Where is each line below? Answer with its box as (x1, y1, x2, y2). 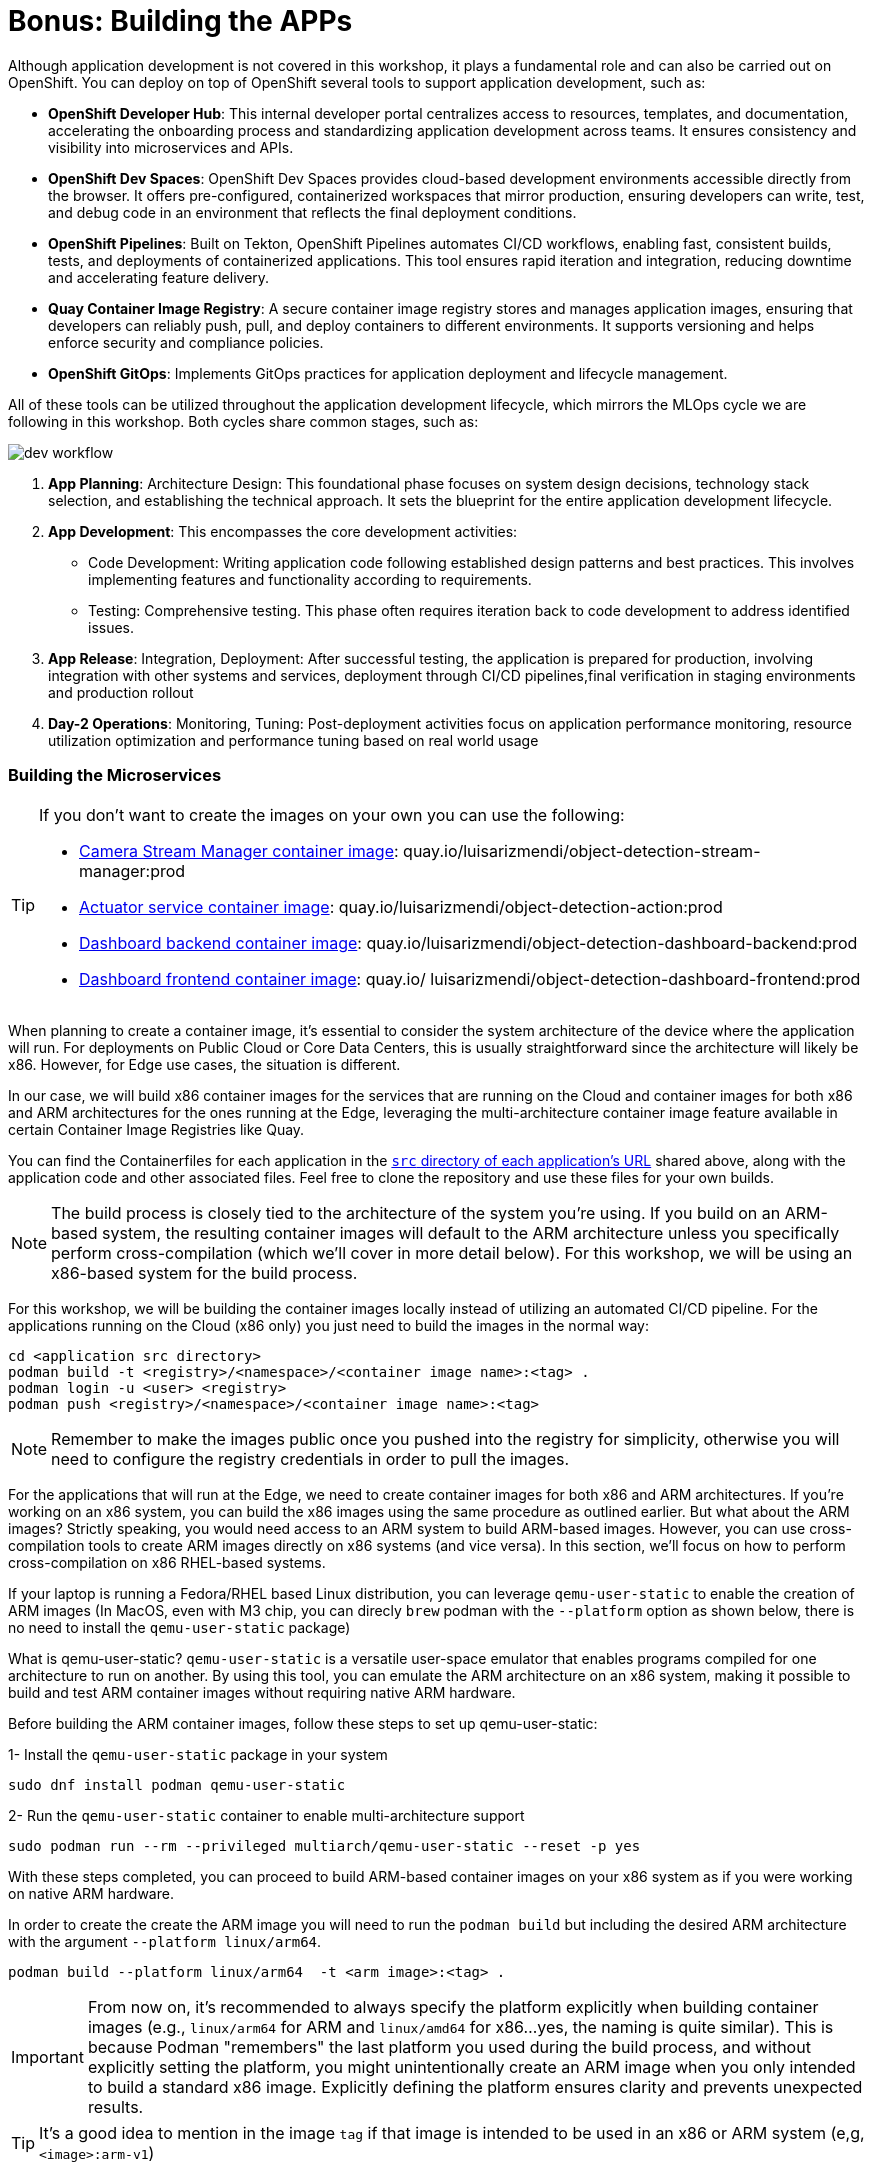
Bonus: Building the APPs (8, 4, 353, 38)
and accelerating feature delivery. (48, 268, 270, 286)
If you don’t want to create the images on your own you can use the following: (39, 804, 625, 825)
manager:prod (79, 860, 186, 881)
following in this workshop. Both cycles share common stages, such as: (8, 412, 479, 430)
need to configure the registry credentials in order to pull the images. (51, 1448, 570, 1469)
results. (87, 2096, 144, 2117)
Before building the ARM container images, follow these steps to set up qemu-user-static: (8, 1714, 598, 1732)
